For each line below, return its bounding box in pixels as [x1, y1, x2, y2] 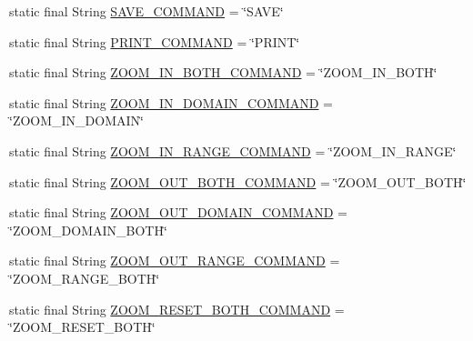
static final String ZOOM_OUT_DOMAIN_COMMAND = [9, 203, 347, 222]
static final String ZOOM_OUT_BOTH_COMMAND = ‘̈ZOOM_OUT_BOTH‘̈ [9, 172, 467, 191]
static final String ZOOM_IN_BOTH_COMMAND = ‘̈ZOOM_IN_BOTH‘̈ [9, 63, 438, 82]
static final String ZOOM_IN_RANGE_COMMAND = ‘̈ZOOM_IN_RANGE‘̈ [9, 141, 457, 160]
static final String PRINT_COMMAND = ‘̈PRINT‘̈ [9, 32, 300, 51]
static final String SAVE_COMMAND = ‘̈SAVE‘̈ [9, 2, 284, 20]
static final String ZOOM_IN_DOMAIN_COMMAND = [9, 93, 334, 112]
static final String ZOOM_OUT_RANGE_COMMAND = [9, 251, 340, 270]
